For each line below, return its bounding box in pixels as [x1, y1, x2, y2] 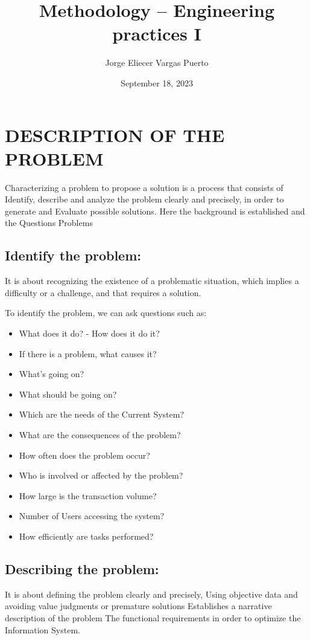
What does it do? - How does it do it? [19, 326, 160, 339]
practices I [112, 21, 201, 46]
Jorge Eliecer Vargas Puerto [105, 56, 209, 69]
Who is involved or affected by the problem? [19, 469, 183, 482]
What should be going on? [19, 387, 117, 400]
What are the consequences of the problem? [19, 428, 181, 441]
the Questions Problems [5, 216, 93, 229]
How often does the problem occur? [19, 448, 150, 461]
